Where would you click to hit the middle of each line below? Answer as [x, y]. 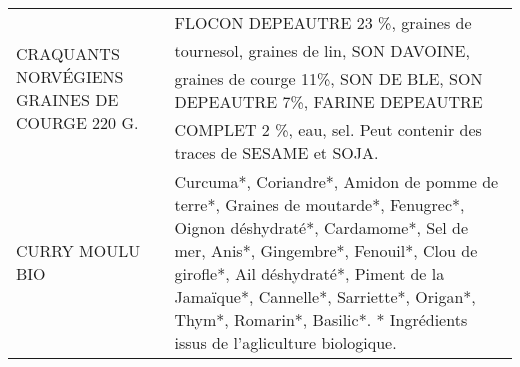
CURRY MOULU [78, 250]
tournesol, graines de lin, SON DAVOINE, [322, 50]
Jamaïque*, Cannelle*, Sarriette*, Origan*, [325, 296]
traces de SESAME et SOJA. [276, 152]
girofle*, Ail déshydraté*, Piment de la [309, 273]
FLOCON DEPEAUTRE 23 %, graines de [323, 22]
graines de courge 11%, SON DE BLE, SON [328, 78]
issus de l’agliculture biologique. [285, 342]
